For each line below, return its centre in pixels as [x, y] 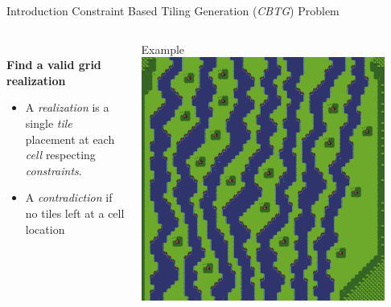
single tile [49, 123]
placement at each [70, 139]
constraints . [54, 170]
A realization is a [67, 107]
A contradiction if [69, 197]
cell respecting [60, 155]
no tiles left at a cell [75, 213]
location [45, 229]
